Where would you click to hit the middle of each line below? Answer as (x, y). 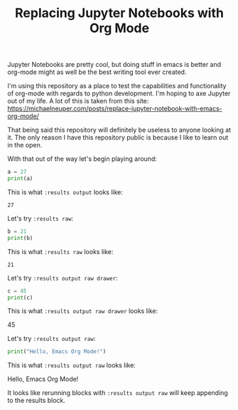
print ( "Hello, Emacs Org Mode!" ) (57, 352)
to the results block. (37, 401)
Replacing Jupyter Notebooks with (119, 13)
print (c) (20, 298)
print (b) (20, 238)
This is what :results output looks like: (65, 192)
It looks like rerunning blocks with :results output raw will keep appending (118, 393)
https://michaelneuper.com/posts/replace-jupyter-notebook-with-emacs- (115, 109)
